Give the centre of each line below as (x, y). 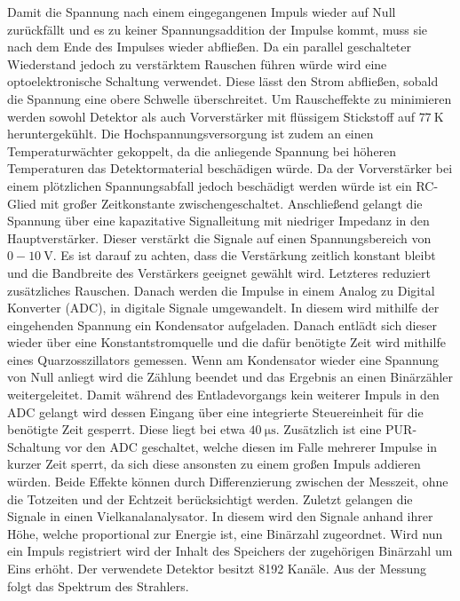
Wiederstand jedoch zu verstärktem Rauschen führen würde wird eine (197, 63)
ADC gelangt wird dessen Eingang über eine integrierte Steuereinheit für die (215, 411)
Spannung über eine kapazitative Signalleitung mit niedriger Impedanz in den (218, 221)
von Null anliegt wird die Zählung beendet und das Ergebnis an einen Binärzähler (230, 377)
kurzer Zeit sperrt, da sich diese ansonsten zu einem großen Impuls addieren (214, 464)
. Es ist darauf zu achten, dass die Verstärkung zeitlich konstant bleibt (244, 255)
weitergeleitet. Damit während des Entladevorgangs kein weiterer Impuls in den (223, 395)
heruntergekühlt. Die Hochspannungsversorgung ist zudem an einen (190, 134)
